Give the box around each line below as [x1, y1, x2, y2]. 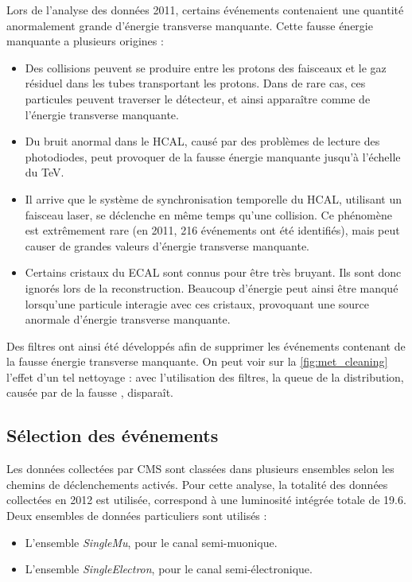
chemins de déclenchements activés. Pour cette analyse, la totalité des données [6, 475, 388, 492]
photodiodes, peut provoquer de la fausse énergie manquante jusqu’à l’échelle [25, 148, 401, 165]
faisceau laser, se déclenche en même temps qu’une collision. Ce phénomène [25, 206, 392, 223]
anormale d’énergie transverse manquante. [25, 311, 231, 328]
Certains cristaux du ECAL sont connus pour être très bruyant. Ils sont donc [25, 264, 402, 281]
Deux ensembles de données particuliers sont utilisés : [6, 507, 267, 524]
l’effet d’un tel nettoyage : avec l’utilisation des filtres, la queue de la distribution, [6, 368, 404, 385]
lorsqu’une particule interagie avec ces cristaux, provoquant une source [25, 295, 370, 312]
